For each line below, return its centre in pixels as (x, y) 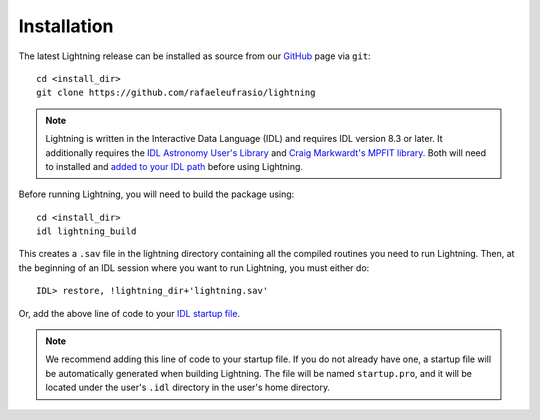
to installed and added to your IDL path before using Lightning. (174, 166)
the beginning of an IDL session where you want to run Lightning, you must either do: (194, 267)
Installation (66, 26)
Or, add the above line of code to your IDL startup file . (129, 313)
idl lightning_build (86, 231)
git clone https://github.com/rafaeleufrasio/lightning (176, 93)
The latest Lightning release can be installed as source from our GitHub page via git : (194, 56)
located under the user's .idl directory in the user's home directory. (187, 387)
